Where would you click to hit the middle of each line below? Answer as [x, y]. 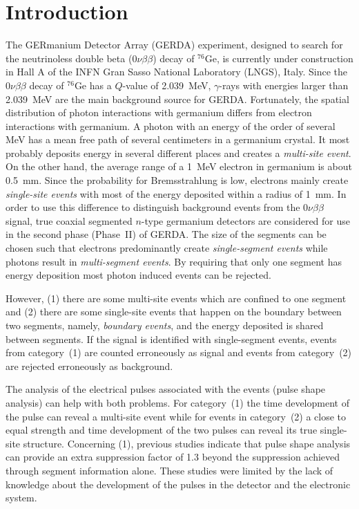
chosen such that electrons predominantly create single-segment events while [167, 248]
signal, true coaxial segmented [69, 220]
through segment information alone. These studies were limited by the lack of [169, 470]
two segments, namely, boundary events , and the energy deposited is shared [165, 325]
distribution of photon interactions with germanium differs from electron [159, 112]
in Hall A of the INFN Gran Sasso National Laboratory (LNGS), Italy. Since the [176, 72]
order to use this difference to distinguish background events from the [153, 207]
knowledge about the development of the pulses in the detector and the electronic [178, 484]
